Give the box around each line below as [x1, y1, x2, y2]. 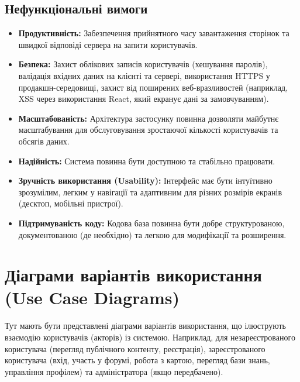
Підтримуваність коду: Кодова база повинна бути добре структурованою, [18, 216, 285, 229]
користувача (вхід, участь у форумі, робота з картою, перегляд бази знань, [5, 354, 270, 366]
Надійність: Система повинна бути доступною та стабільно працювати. [18, 154, 275, 167]
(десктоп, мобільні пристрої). [18, 197, 123, 209]
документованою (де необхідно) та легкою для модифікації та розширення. [18, 228, 287, 240]
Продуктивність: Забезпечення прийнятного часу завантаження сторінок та [18, 27, 289, 39]
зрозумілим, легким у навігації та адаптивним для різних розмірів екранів [18, 185, 282, 198]
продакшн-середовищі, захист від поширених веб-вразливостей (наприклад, [18, 81, 288, 93]
